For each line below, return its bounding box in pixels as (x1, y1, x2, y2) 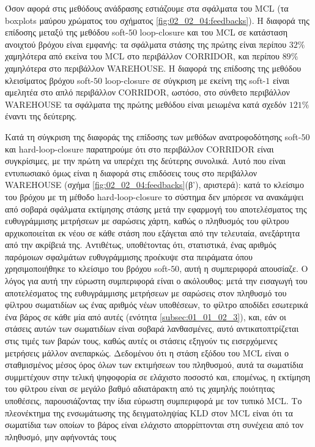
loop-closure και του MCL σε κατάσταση (139, 26, 288, 39)
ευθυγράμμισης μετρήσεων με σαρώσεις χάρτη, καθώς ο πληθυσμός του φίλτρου (5, 214, 289, 227)
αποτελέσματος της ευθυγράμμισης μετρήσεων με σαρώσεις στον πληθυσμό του (5, 286, 287, 299)
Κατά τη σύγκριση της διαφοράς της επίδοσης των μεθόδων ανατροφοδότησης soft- (5, 130, 302, 143)
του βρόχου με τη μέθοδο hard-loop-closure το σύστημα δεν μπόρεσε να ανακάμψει (5, 190, 304, 203)
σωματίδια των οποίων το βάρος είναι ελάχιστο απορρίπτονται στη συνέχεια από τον (5, 418, 304, 431)
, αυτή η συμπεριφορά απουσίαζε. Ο (179, 262, 308, 275)
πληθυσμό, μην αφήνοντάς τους (5, 430, 116, 443)
